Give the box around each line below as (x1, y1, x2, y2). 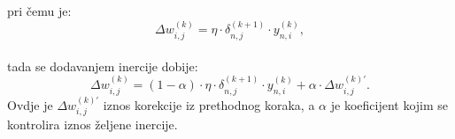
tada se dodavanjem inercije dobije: (7, 56, 198, 75)
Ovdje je (7, 95, 53, 113)
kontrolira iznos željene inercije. (7, 115, 178, 134)
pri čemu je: (7, 2, 72, 19)
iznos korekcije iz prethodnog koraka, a (103, 95, 315, 113)
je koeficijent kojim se (330, 95, 449, 113)
